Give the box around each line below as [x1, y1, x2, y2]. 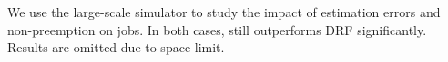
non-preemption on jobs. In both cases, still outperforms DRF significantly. [7, 20, 427, 39]
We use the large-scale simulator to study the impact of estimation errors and [7, 3, 441, 21]
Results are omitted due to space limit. [7, 38, 225, 57]
